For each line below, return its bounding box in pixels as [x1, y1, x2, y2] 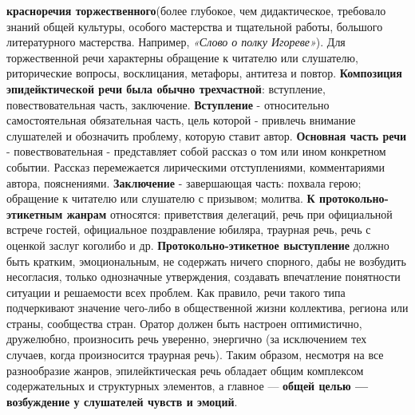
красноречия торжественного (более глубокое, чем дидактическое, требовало [6, 2, 386, 18]
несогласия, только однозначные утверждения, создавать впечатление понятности [6, 268, 401, 285]
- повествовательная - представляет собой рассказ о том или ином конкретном [6, 143, 386, 160]
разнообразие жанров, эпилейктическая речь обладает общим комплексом [6, 362, 364, 378]
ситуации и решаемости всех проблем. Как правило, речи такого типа [6, 283, 346, 300]
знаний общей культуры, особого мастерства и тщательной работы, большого [6, 18, 383, 34]
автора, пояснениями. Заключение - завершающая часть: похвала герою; [6, 174, 362, 191]
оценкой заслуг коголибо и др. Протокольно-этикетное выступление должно [6, 236, 389, 253]
